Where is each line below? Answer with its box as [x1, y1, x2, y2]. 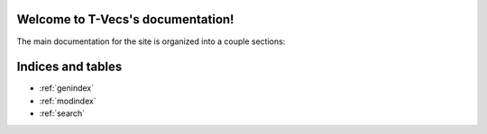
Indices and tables [16, 59, 123, 75]
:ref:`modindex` [39, 95, 96, 106]
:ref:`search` [39, 108, 86, 119]
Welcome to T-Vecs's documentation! [16, 12, 234, 27]
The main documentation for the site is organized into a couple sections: [16, 36, 286, 47]
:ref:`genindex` [39, 83, 95, 94]
